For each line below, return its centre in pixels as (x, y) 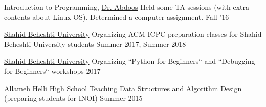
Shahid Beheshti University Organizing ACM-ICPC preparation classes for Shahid (133, 34)
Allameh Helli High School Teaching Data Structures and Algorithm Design (123, 88)
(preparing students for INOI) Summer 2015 (73, 98)
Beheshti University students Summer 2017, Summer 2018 (95, 44)
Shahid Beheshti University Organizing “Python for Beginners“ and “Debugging (130, 61)
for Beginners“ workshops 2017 (52, 71)
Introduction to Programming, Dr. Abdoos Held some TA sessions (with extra (127, 7)
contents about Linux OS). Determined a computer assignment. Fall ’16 (117, 17)
